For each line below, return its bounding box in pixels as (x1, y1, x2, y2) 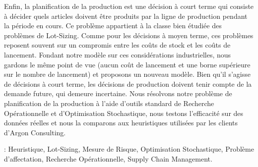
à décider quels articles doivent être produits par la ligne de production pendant (4, 10, 248, 21)
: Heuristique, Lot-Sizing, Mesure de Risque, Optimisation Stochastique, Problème (4, 144, 254, 154)
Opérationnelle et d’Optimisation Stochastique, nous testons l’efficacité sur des (4, 108, 244, 118)
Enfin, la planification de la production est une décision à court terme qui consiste (4, 1, 254, 11)
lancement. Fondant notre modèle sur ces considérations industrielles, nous (4, 49, 231, 59)
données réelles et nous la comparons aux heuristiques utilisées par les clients (4, 117, 238, 128)
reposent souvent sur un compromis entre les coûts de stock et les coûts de (4, 40, 231, 50)
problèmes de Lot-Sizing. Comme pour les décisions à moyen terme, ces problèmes (4, 30, 254, 40)
